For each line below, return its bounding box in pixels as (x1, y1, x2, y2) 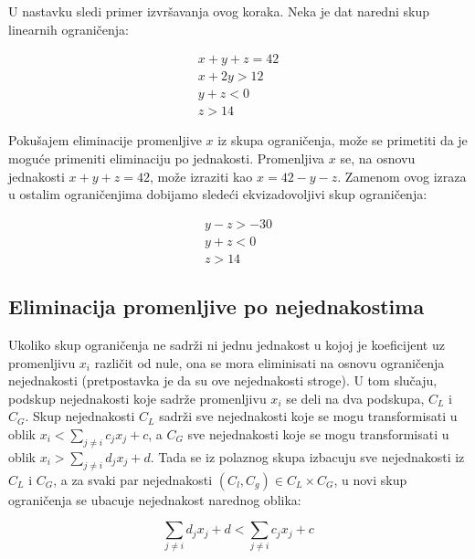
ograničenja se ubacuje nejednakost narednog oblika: (8, 490, 301, 509)
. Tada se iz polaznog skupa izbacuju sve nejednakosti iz (150, 447, 465, 466)
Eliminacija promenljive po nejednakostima (8, 292, 425, 321)
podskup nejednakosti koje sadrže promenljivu (8, 388, 267, 407)
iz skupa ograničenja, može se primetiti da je (217, 131, 468, 150)
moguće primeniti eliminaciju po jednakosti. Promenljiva (8, 148, 325, 167)
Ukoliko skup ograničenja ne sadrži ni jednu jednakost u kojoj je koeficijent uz (8, 334, 445, 353)
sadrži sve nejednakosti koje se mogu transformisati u (159, 406, 458, 426)
